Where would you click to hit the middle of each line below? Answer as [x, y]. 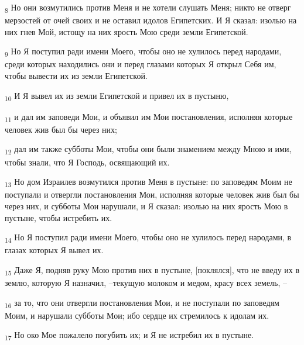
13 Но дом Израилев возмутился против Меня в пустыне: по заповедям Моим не [148, 182]
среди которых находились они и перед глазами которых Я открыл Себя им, [141, 64]
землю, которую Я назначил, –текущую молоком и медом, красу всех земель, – [146, 282]
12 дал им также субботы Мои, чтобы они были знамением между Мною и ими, [148, 150]
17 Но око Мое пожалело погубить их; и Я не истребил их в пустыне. [129, 336]
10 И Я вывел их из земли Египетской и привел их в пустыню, [117, 96]
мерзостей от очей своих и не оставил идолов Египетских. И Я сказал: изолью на [151, 20]
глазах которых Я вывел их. [54, 250]
